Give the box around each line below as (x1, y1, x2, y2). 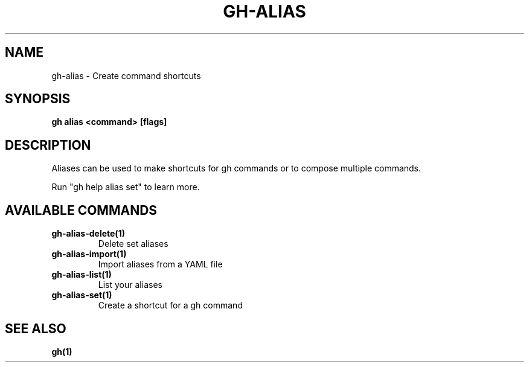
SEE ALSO (5, 321, 66, 336)
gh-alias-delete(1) (51, 228, 125, 239)
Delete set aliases (98, 238, 168, 249)
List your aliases (98, 279, 162, 290)
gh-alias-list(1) (51, 269, 112, 280)
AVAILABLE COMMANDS (5, 202, 158, 218)
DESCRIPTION (5, 137, 91, 153)
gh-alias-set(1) (51, 290, 112, 301)
